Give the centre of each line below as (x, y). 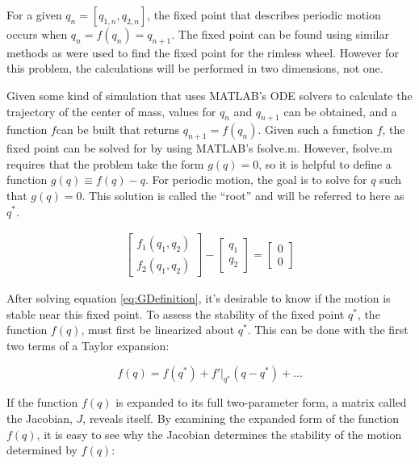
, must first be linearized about (158, 330)
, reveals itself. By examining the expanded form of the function (241, 418)
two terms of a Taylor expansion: (88, 346)
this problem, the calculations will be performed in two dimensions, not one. (195, 68)
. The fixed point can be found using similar (280, 34)
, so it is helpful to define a (325, 163)
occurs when (37, 34)
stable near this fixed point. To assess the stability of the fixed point (176, 314)
